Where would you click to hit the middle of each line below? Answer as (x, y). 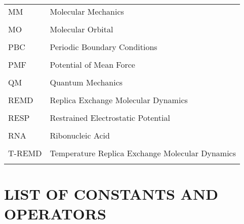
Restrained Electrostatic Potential (110, 118)
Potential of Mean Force (92, 64)
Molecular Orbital (82, 29)
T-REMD (25, 153)
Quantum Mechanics (86, 82)
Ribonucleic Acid (80, 135)
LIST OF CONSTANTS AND (111, 194)
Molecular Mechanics (87, 11)
